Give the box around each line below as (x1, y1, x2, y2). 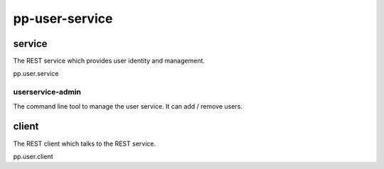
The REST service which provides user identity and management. (13, 57, 206, 65)
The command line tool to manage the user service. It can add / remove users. (13, 102, 243, 110)
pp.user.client (13, 152, 53, 160)
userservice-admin (13, 87, 82, 97)
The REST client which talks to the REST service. (13, 139, 156, 148)
